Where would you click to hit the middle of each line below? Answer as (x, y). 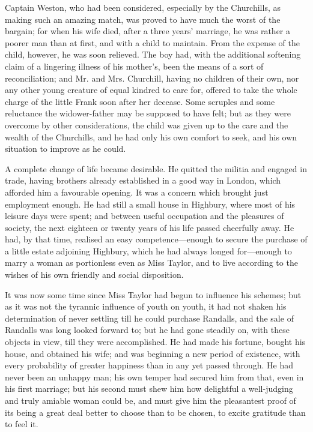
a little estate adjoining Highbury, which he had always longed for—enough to (148, 250)
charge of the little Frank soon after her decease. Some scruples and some (140, 101)
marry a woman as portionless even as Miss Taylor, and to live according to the (151, 262)
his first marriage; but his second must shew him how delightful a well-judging (149, 388)
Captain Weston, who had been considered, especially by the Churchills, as (143, 7)
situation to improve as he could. (65, 148)
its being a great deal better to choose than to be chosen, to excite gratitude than (155, 412)
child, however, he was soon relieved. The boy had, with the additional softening (153, 54)
